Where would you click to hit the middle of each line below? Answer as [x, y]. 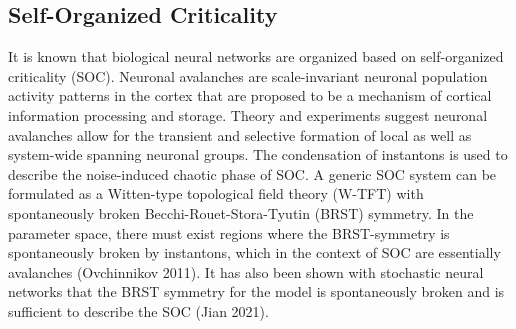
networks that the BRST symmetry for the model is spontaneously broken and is [256, 291]
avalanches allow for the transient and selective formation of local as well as [240, 134]
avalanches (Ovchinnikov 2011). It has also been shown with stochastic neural [246, 271]
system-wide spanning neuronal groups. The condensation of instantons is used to [258, 154]
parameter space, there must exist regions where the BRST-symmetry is [229, 232]
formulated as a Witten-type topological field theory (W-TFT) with [216, 193]
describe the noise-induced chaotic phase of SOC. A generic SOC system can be [252, 173]
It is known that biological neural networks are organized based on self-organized [256, 56]
